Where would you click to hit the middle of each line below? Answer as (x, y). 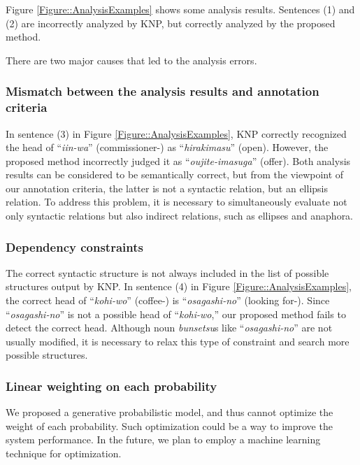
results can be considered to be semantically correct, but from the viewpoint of (175, 174)
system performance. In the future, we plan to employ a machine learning (163, 439)
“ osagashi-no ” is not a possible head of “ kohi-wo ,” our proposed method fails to (176, 314)
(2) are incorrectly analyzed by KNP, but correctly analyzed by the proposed (171, 23)
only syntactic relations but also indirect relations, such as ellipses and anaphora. (180, 216)
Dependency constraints (74, 246)
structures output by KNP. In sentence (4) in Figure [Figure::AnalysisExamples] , (179, 286)
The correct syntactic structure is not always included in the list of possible (167, 272)
